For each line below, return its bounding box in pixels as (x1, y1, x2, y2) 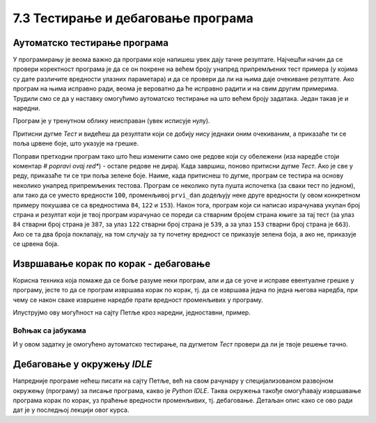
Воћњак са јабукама (13, 326, 86, 335)
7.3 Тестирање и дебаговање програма (13, 10, 253, 26)
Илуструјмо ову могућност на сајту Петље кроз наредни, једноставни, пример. (13, 308, 251, 317)
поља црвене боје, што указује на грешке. (13, 139, 139, 147)
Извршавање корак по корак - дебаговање (13, 257, 211, 269)
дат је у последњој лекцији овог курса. (13, 406, 130, 414)
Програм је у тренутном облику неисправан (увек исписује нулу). (13, 117, 210, 125)
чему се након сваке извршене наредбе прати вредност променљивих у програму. (13, 296, 264, 304)
